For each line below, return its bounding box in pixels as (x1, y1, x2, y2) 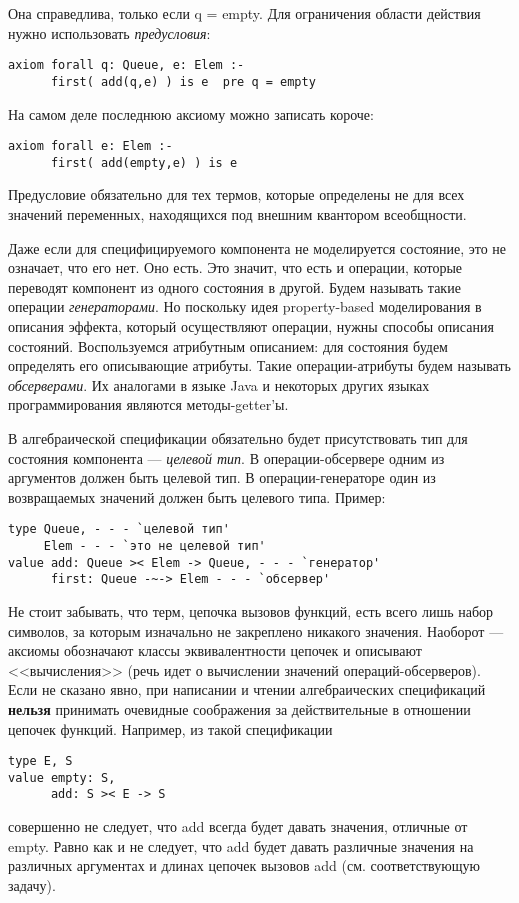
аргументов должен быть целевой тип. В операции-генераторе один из (8, 467, 436, 488)
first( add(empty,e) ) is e (50, 155, 238, 170)
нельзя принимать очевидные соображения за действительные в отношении (8, 698, 471, 719)
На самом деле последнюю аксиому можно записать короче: (8, 103, 374, 124)
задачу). (8, 874, 56, 895)
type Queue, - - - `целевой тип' (8, 522, 230, 537)
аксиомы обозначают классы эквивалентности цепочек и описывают (8, 640, 422, 661)
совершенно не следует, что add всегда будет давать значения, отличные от (8, 816, 468, 837)
